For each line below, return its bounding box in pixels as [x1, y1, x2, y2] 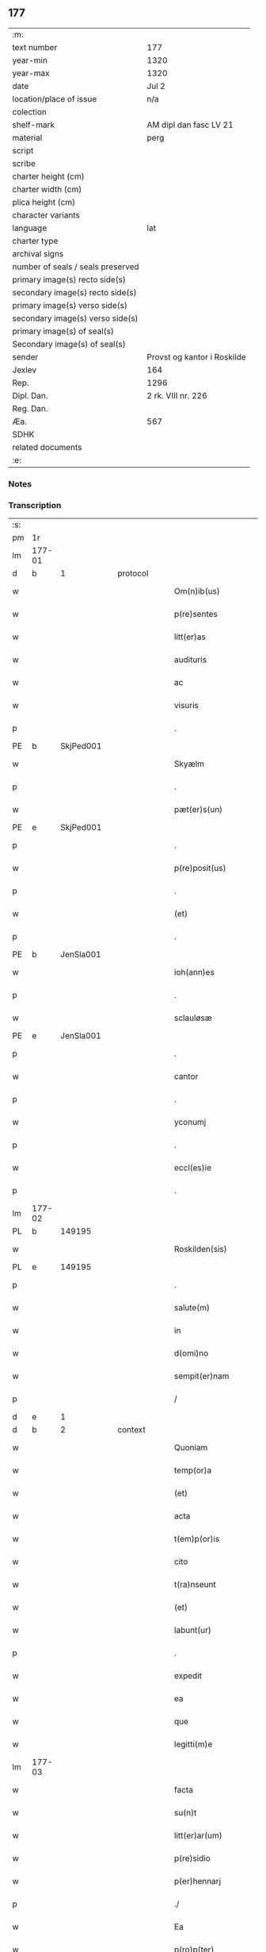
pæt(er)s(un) [173, 804, 223, 815]
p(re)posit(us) [173, 863, 226, 874]
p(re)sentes [173, 609, 218, 620]
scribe [12, 158, 36, 169]
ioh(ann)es [173, 967, 215, 978]
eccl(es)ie [173, 1162, 212, 1173]
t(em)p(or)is [173, 1534, 220, 1545]
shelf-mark [12, 119, 55, 130]
